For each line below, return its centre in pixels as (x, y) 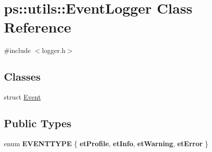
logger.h (54, 50)
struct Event (23, 97)
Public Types (38, 123)
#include (17, 50)
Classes (22, 76)
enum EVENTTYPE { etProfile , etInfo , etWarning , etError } (106, 143)
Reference (38, 27)
